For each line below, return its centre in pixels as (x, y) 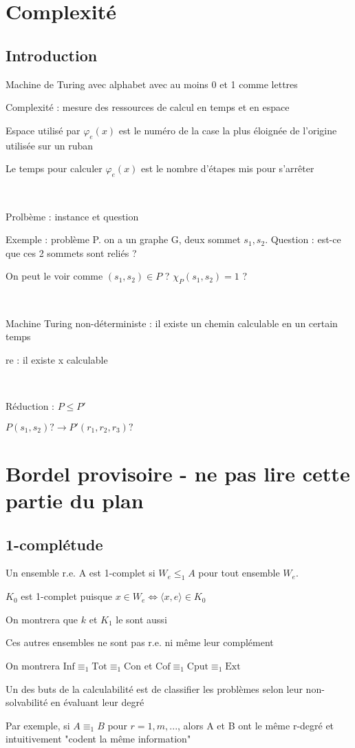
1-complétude (54, 544)
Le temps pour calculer (54, 168)
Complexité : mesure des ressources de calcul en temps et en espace (148, 107)
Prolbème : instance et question (72, 216)
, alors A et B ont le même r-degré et (256, 725)
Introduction (52, 55)
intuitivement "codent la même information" (98, 739)
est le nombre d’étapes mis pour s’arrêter (228, 168)
